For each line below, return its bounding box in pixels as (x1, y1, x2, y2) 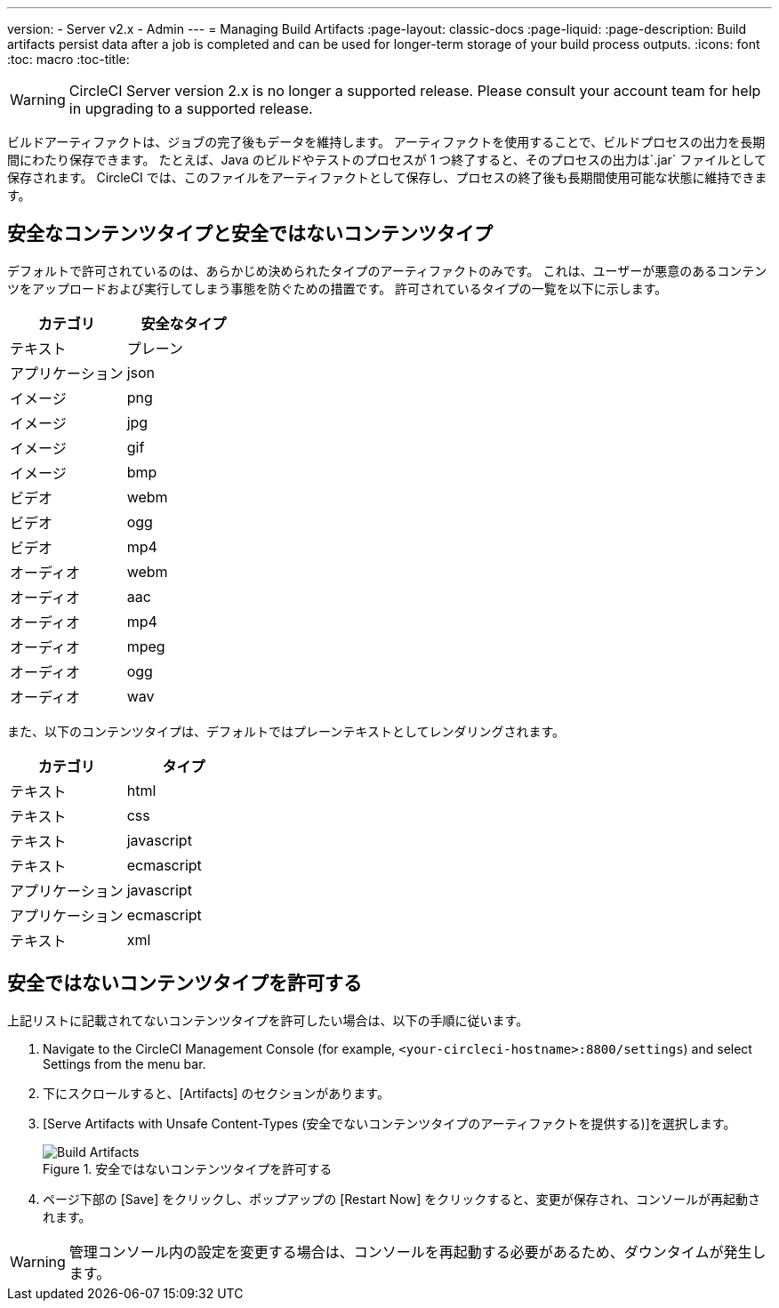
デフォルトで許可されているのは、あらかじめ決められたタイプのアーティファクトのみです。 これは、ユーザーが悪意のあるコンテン (7, 262, 767, 278)
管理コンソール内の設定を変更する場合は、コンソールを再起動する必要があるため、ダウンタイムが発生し (68, 1242, 767, 1261)
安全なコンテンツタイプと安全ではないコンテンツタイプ (7, 222, 493, 245)
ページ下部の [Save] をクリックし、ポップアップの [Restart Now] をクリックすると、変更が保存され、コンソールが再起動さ (43, 1191, 760, 1207)
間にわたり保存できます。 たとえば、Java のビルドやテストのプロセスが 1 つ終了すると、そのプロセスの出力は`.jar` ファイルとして (7, 152, 767, 167)
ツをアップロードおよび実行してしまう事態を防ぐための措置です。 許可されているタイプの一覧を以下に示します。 (7, 280, 668, 296)
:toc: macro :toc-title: (7, 52, 130, 67)
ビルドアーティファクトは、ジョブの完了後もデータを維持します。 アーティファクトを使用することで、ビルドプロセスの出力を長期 (7, 134, 766, 149)
